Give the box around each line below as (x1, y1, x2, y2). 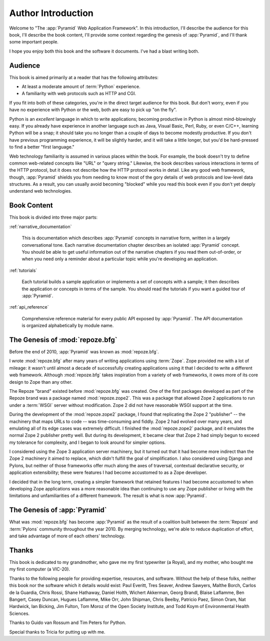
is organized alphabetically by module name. (21, 323, 114, 329)
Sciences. (9, 610, 30, 616)
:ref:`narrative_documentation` (9, 223, 72, 230)
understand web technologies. (9, 188, 72, 194)
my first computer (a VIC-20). (9, 566, 70, 572)
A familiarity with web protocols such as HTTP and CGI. (21, 91, 136, 97)
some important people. (9, 39, 58, 45)
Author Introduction (9, 8, 93, 19)
